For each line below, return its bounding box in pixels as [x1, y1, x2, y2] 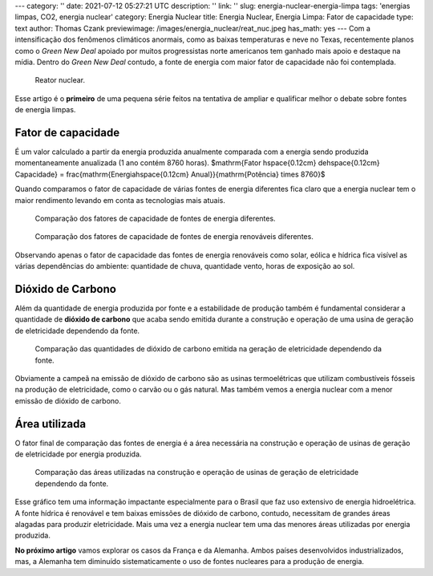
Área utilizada [14, 417, 87, 431]
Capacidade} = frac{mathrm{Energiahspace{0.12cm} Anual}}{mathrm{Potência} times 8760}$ [14, 169, 326, 179]
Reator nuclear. [34, 75, 86, 85]
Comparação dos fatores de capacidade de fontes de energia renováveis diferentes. [34, 232, 314, 241]
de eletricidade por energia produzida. [14, 449, 142, 459]
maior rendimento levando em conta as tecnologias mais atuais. [14, 195, 226, 205]
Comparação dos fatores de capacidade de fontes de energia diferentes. [34, 213, 276, 223]
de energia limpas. [14, 105, 76, 115]
